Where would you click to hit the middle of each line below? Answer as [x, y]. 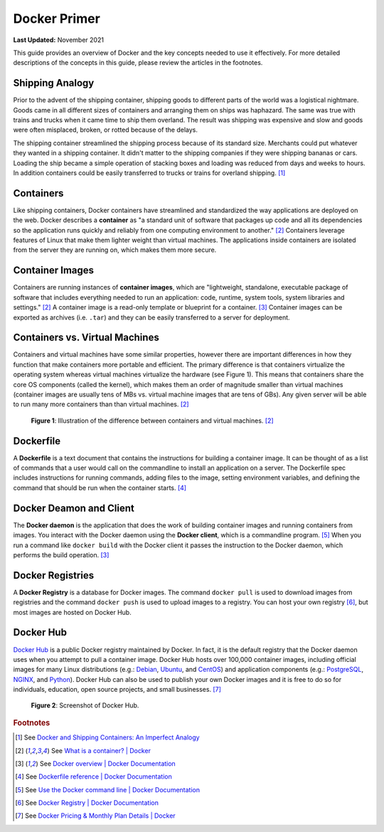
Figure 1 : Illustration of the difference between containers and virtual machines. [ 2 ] [152, 421]
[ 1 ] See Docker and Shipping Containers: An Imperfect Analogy [107, 737]
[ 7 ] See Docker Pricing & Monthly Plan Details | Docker [95, 816]
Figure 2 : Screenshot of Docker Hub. [85, 705]
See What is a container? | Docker [101, 750]
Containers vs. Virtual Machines [86, 338]
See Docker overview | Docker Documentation [107, 763]
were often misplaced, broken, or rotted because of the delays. [106, 130]
